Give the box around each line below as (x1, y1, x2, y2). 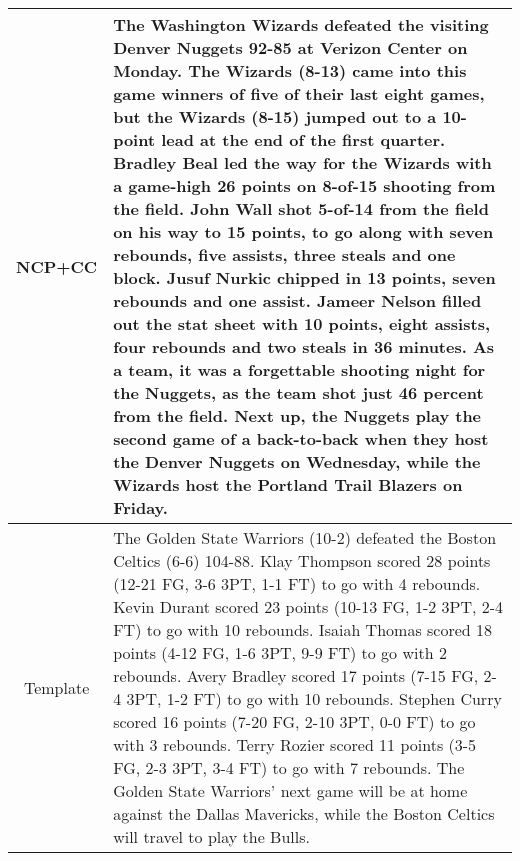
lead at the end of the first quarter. (161, 128, 446, 151)
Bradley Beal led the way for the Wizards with (113, 151, 492, 174)
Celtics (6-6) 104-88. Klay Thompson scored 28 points (113, 549, 491, 572)
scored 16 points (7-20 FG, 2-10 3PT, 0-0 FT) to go (113, 710, 476, 733)
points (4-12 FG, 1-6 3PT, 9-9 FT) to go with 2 (113, 641, 447, 664)
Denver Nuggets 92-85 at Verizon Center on (113, 36, 468, 59)
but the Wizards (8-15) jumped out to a (113, 105, 437, 128)
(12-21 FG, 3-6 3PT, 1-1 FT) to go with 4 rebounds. (113, 572, 481, 595)
